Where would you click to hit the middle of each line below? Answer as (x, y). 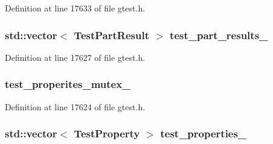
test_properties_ (204, 133)
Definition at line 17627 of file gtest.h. (75, 57)
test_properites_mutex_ (68, 84)
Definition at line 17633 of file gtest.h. (75, 8)
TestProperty (107, 133)
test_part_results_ (219, 35)
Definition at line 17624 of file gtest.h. (75, 106)
